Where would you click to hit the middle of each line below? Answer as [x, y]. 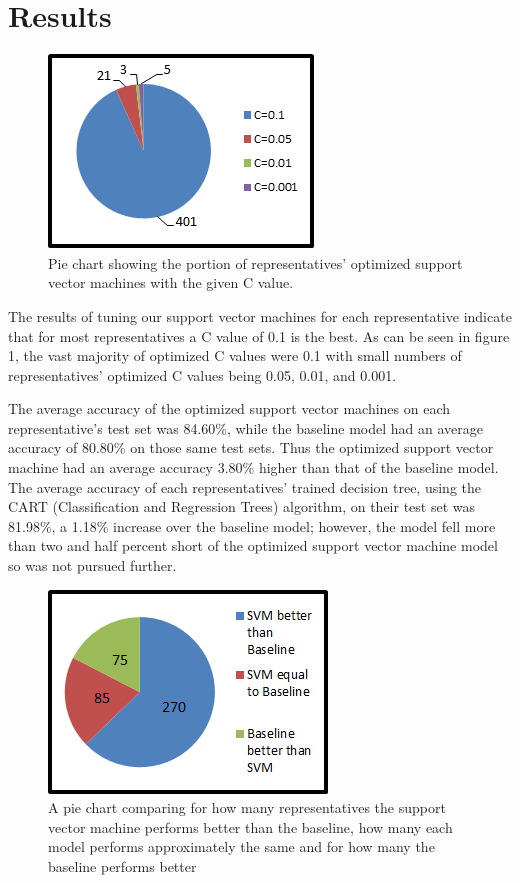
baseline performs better [122, 866]
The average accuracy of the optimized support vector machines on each [229, 408]
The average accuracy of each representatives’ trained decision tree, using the [244, 486]
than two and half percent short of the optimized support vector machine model [253, 545]
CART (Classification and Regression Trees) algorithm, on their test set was [241, 506]
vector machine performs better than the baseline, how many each [250, 826]
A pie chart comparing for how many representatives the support [247, 807]
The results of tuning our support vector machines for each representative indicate [260, 315]
